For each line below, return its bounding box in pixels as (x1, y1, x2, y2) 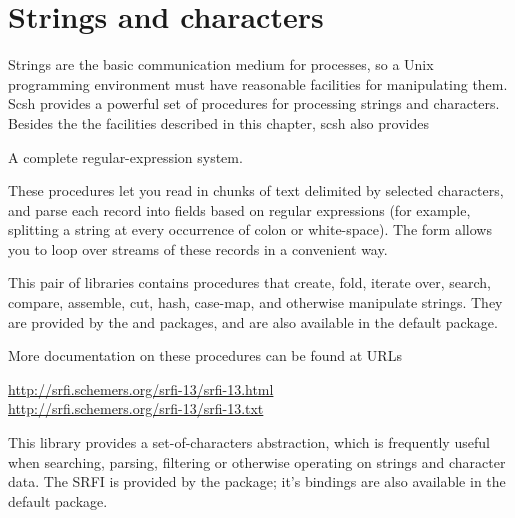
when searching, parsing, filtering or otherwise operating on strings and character (8, 451, 506, 472)
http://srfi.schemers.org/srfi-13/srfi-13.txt (8, 398, 264, 419)
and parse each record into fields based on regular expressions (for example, (8, 199, 471, 220)
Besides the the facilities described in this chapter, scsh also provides (8, 112, 429, 133)
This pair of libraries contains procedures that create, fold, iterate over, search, (8, 272, 491, 293)
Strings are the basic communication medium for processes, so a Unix (8, 54, 434, 75)
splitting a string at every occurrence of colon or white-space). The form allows (8, 219, 492, 240)
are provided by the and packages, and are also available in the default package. (8, 311, 498, 332)
